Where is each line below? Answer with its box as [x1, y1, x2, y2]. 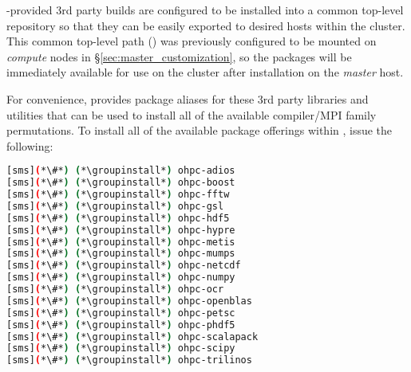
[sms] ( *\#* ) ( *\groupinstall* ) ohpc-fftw [6, 189, 230, 201]
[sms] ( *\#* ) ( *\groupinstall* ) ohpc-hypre [6, 224, 235, 236]
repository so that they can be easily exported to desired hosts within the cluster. [6, 17, 405, 33]
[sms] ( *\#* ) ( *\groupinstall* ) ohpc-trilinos [6, 354, 252, 366]
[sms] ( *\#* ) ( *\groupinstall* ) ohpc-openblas [6, 295, 252, 307]
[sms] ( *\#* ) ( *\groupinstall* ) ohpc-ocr [6, 284, 224, 296]
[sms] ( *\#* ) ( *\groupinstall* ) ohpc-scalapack [6, 331, 259, 343]
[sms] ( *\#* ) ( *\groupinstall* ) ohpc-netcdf [6, 260, 241, 272]
